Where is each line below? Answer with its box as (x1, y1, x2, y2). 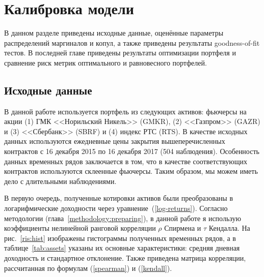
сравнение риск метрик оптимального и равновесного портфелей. (4, 57, 207, 68)
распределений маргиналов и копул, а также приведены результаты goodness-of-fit (4, 37, 260, 48)
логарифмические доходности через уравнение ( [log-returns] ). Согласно (4, 203, 228, 213)
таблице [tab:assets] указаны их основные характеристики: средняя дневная (4, 242, 240, 253)
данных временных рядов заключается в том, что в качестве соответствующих (4, 156, 247, 166)
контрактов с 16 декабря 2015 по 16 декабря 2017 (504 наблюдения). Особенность (4, 146, 259, 157)
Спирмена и (164, 223, 201, 233)
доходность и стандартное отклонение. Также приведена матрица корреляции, (4, 253, 246, 263)
